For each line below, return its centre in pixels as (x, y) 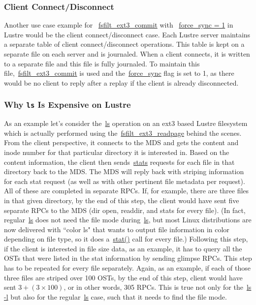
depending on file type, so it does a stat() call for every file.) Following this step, (126, 239)
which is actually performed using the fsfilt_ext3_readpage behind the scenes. (123, 133)
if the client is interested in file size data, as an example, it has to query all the (123, 248)
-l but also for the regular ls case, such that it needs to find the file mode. (115, 296)
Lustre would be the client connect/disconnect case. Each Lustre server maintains (127, 34)
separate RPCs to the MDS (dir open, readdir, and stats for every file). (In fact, (125, 210)
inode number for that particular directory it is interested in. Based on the (117, 152)
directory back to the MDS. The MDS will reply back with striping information (124, 171)
